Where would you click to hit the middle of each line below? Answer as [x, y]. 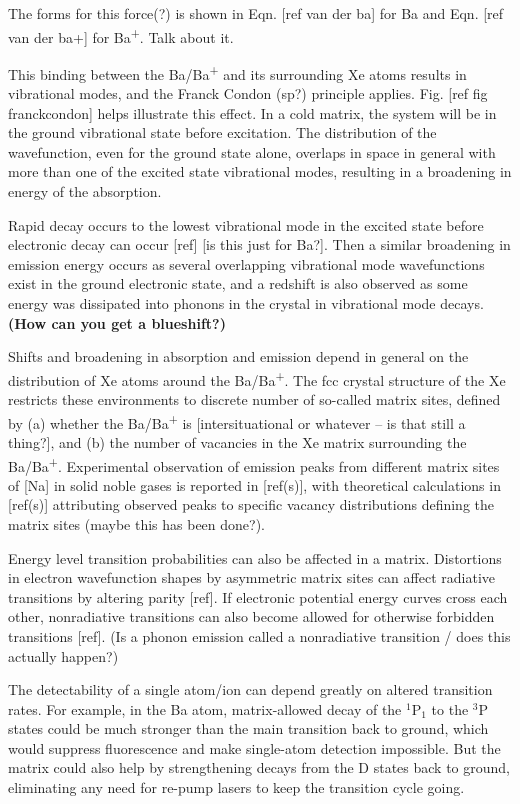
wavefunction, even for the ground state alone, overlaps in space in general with [252, 151]
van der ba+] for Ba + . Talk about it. [121, 35]
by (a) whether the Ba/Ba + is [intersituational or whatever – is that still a [237, 421]
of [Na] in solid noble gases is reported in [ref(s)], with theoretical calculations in [254, 484]
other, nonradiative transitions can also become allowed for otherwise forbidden [251, 616]
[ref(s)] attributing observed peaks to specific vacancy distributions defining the [251, 504]
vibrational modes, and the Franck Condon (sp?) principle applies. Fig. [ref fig [248, 93]
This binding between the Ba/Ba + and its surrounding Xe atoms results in [237, 72]
